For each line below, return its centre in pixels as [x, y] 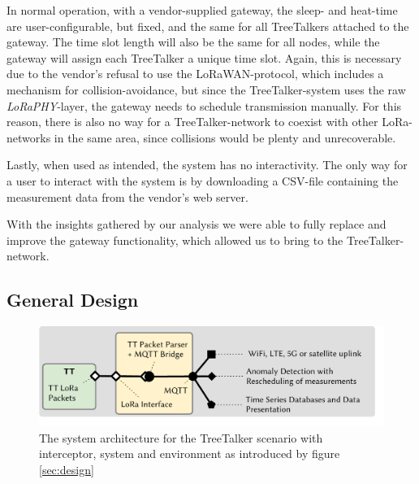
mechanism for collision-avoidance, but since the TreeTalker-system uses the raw [206, 89]
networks [29, 137]
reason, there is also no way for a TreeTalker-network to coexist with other [192, 122]
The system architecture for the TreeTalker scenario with [181, 437]
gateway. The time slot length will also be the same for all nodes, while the [193, 42]
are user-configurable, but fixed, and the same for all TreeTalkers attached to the [208, 26]
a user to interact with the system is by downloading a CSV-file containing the [203, 180]
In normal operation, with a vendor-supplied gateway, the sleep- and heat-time [202, 10]
